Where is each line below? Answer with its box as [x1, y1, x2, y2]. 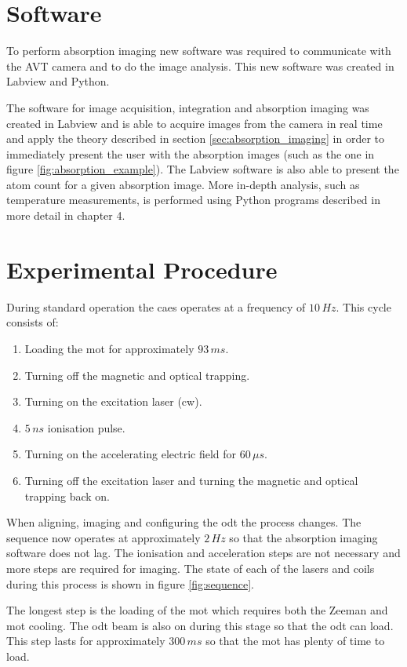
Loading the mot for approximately [24, 340, 194, 356]
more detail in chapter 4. [6, 207, 125, 224]
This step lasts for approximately [6, 632, 165, 649]
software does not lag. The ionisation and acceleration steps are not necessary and [6, 545, 401, 561]
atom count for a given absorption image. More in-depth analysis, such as [6, 176, 360, 192]
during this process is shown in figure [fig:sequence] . [6, 575, 255, 592]
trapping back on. [24, 487, 110, 504]
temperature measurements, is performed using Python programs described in [6, 191, 380, 208]
